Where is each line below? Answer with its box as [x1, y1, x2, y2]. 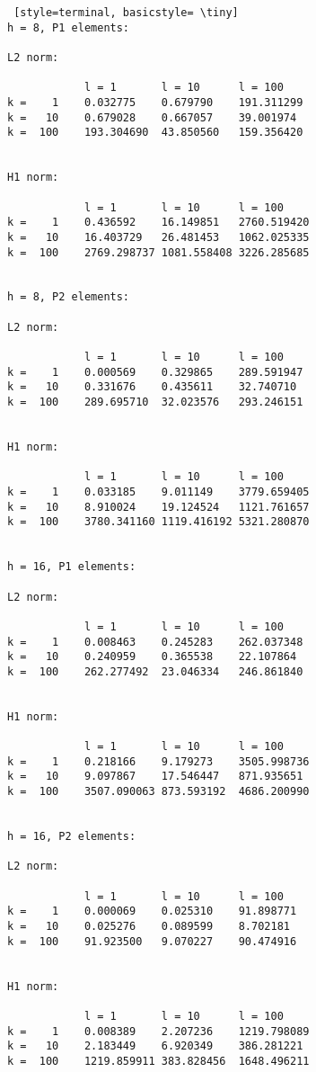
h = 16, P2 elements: [7, 830, 136, 844]
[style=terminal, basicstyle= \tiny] [13, 6, 239, 19]
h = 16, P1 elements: [7, 560, 136, 574]
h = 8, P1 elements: [7, 21, 130, 34]
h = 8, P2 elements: [7, 290, 130, 304]
